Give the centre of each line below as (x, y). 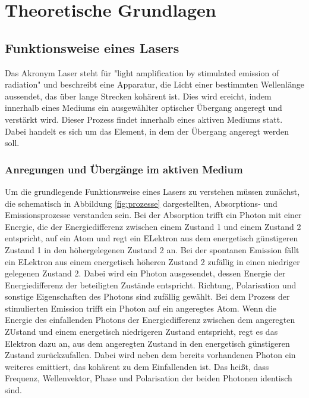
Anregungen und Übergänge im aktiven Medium (124, 169)
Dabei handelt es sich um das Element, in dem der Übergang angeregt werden (147, 131)
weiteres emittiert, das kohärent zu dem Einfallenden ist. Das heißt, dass (137, 366)
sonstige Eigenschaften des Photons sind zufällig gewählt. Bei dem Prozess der (147, 296)
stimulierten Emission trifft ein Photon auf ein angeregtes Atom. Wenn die (141, 308)
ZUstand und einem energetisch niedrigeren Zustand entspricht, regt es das (141, 332)
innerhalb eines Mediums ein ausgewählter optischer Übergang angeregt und (144, 108)
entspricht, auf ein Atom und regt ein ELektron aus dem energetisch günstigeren (152, 238)
